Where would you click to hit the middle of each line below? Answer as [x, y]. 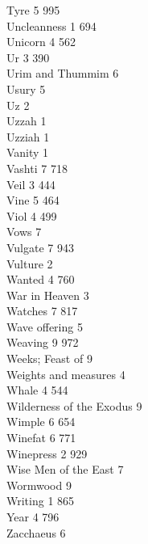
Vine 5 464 [33, 200]
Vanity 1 [28, 152]
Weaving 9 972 [43, 342]
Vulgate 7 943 [40, 247]
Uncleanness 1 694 [51, 25]
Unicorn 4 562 [41, 42]
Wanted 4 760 [41, 279]
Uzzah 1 [27, 121]
